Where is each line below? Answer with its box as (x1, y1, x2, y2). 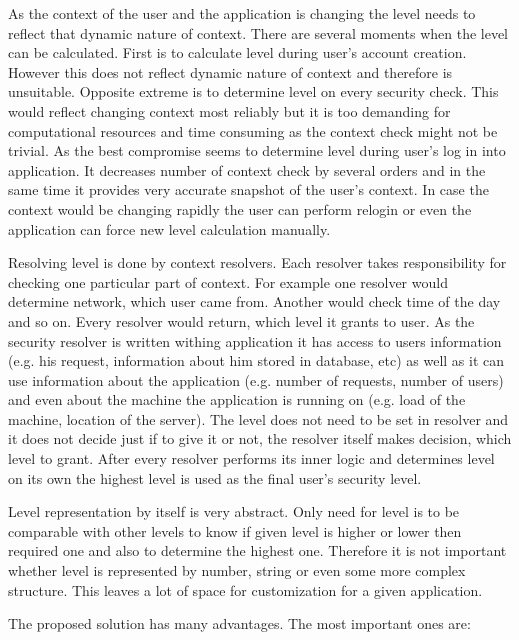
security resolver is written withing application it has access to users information (8, 330, 502, 351)
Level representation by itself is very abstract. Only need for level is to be (8, 501, 460, 522)
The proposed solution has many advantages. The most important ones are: (8, 613, 471, 634)
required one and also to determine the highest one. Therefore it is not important (8, 540, 507, 561)
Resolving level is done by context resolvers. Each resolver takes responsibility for (8, 252, 507, 273)
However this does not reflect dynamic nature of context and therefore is (8, 61, 453, 82)
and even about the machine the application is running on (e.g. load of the (8, 389, 466, 410)
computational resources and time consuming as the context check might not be (8, 120, 498, 141)
